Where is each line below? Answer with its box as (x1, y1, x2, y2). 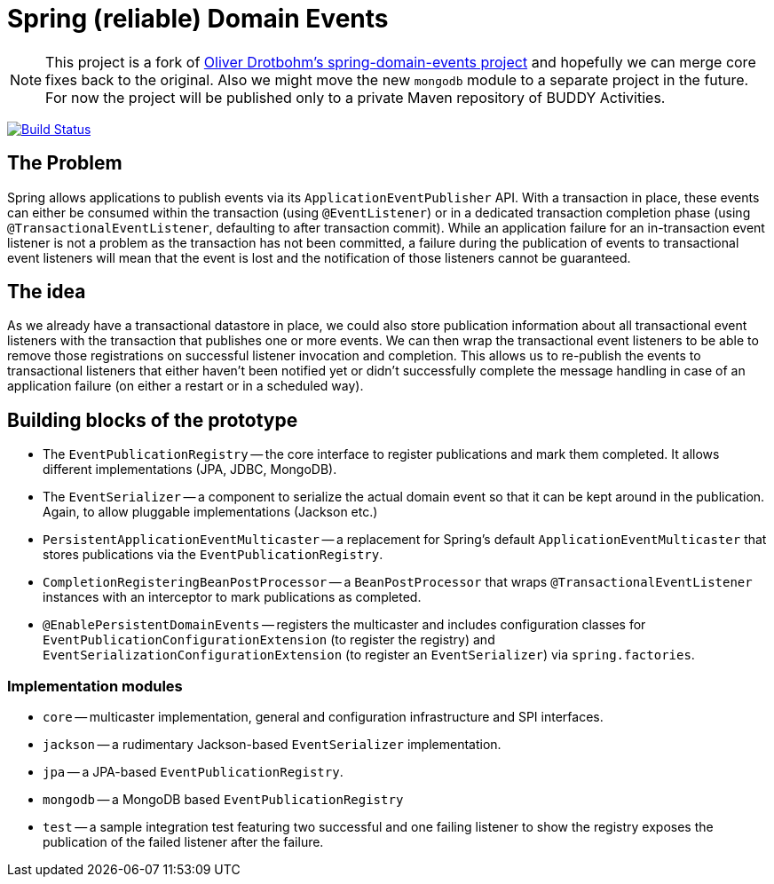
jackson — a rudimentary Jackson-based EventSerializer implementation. (43, 737, 502, 753)
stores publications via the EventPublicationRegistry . (43, 547, 383, 563)
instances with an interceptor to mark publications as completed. (43, 589, 422, 605)
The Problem (7, 152, 122, 175)
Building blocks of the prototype (7, 408, 298, 431)
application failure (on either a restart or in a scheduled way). (7, 378, 364, 394)
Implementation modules (7, 676, 183, 695)
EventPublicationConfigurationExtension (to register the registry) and (43, 632, 495, 648)
